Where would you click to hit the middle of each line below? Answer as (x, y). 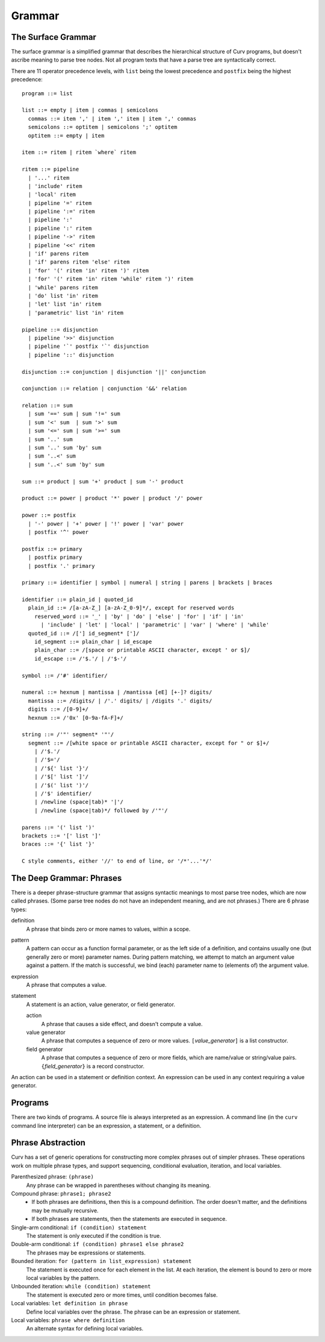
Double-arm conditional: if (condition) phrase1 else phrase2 (97, 1244)
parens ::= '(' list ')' (58, 827)
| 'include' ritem (55, 186)
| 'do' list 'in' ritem (63, 296)
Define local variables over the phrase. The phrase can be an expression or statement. (133, 1312)
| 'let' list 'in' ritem (65, 304)
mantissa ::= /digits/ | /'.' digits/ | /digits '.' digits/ (120, 701)
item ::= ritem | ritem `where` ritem (79, 153)
